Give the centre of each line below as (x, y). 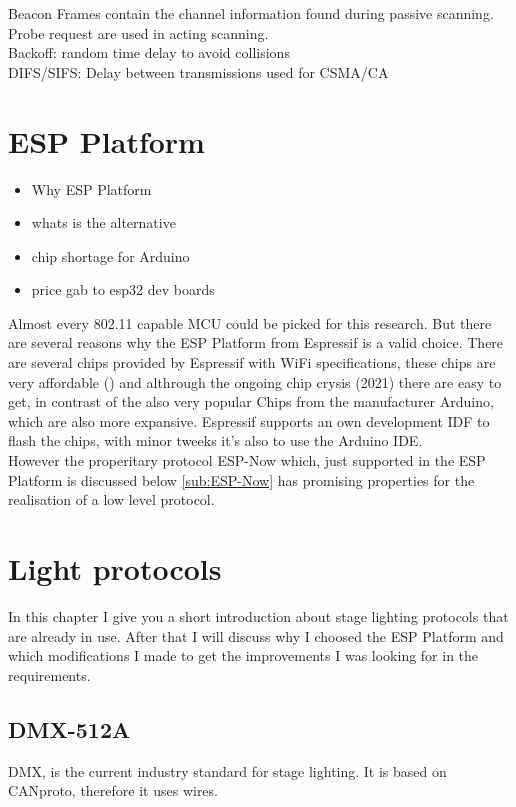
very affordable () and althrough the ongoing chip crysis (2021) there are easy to (255, 381)
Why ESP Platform (91, 188)
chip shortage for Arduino (110, 255)
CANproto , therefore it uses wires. (113, 790)
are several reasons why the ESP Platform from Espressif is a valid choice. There (256, 342)
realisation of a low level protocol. (111, 499)
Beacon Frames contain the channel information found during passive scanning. (251, 13)
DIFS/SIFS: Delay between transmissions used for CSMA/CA (198, 71)
